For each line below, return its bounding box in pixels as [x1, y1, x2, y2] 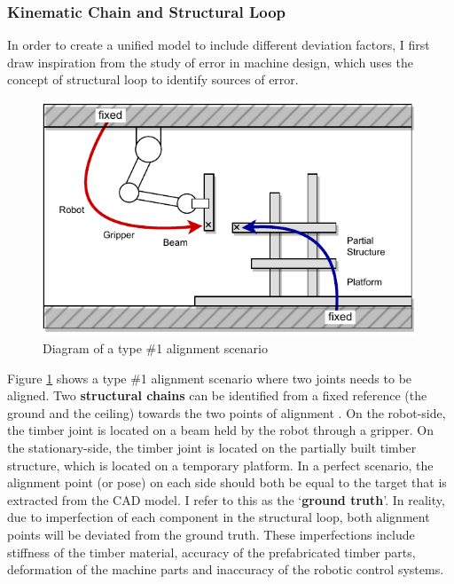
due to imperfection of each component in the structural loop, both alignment [7, 508, 430, 526]
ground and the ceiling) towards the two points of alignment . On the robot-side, [7, 403, 446, 422]
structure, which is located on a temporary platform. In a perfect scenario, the [7, 455, 434, 474]
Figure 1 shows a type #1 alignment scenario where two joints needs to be [7, 368, 412, 387]
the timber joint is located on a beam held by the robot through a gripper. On [7, 421, 434, 439]
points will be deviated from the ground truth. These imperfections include [7, 525, 415, 543]
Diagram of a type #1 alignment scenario [43, 339, 268, 358]
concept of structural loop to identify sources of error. [7, 70, 299, 89]
